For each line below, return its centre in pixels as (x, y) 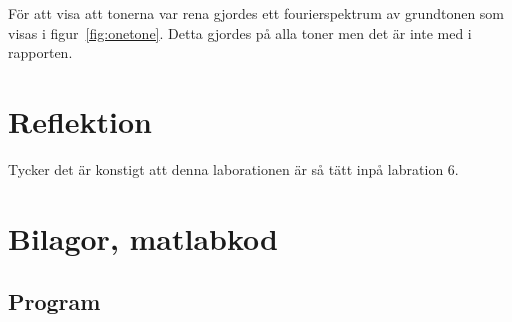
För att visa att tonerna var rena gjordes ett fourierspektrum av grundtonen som (256, 13)
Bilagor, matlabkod (143, 237)
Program (54, 301)
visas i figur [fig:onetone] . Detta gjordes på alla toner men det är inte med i (240, 32)
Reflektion (80, 120)
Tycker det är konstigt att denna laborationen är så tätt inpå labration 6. (233, 168)
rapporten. (40, 52)
